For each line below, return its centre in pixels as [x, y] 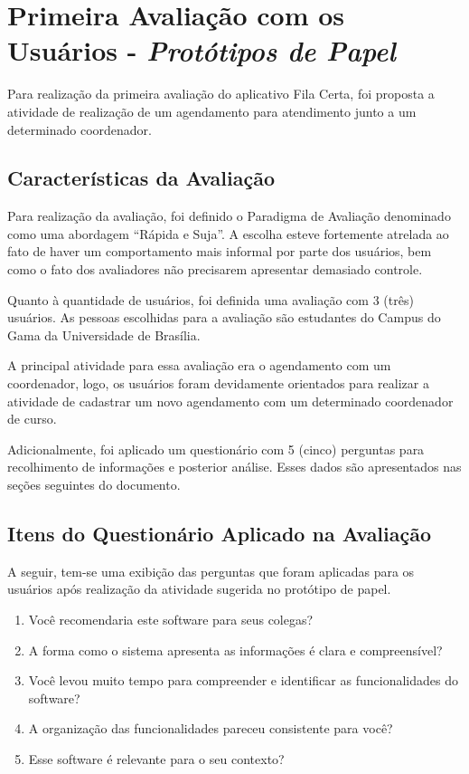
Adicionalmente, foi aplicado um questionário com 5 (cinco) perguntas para [216, 449]
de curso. [32, 419]
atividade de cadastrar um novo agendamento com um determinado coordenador [230, 401]
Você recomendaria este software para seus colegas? [171, 619]
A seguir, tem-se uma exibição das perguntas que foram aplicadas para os [211, 571]
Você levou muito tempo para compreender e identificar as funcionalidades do [243, 680]
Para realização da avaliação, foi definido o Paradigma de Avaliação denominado [229, 216]
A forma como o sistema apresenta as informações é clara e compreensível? [235, 650]
